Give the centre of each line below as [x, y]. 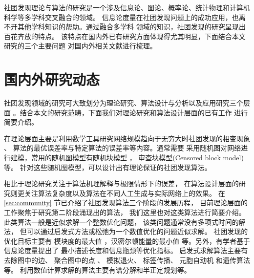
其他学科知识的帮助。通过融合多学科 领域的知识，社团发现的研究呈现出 [131, 27]
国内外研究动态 [52, 79]
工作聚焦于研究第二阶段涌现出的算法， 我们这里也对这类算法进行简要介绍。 [125, 212]
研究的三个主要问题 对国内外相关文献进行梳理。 [80, 46]
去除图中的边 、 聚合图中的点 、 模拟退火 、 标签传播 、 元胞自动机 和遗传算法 [127, 260]
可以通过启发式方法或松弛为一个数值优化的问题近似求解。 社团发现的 [137, 231]
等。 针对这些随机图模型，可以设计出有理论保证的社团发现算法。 [108, 167]
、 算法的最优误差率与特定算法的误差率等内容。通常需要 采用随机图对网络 [123, 148]
